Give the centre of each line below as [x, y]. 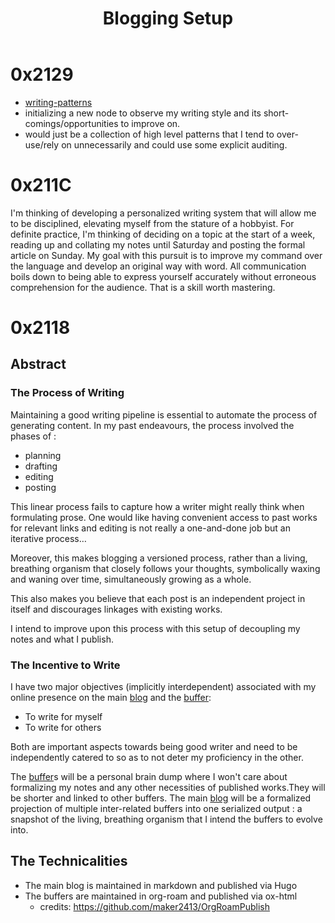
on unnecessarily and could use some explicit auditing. [174, 144]
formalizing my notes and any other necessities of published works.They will [168, 788]
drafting [41, 466]
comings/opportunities [71, 123]
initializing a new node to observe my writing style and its [143, 113]
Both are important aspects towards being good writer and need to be [154, 747]
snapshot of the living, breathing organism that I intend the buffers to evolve [166, 819]
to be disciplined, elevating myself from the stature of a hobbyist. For [152, 223]
